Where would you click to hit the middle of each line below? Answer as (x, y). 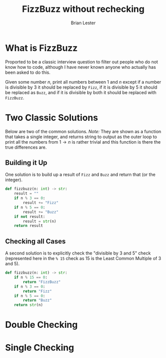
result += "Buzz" (41, 212)
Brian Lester (83, 23)
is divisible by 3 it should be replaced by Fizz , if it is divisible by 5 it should (81, 87)
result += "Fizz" (41, 203)
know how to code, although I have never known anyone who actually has (81, 67)
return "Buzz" (37, 301)
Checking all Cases (35, 241)
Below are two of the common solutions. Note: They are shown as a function (83, 131)
